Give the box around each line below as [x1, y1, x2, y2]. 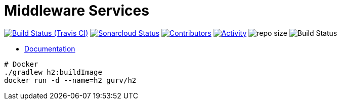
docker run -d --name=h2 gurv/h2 [4, 76, 137, 84]
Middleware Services [4, 2, 149, 19]
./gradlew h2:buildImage [4, 68, 102, 76]
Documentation [24, 44, 75, 53]
